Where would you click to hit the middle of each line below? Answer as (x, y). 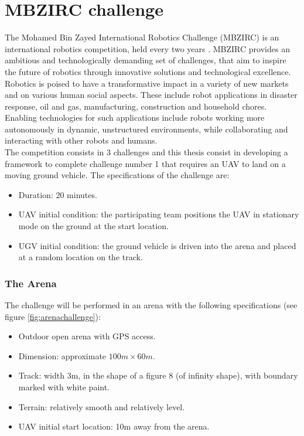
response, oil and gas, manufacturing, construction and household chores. (136, 106)
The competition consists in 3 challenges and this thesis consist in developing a (146, 152)
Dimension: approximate (62, 355)
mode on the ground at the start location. (93, 226)
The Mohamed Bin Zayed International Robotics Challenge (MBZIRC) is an (142, 37)
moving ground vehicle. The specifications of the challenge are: (117, 175)
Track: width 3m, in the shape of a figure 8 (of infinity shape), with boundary (158, 375)
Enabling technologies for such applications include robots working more (135, 117)
